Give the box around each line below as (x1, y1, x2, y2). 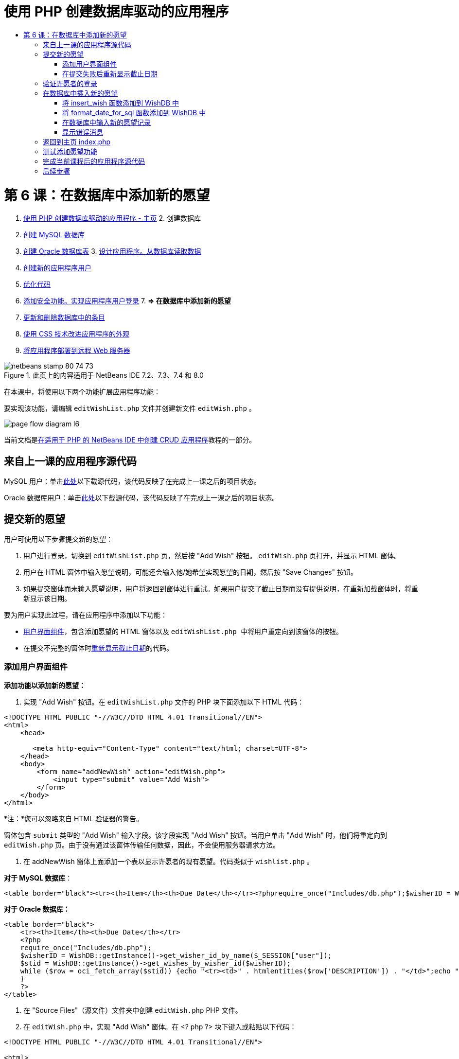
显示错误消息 (62, 127, 103, 136)
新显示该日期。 (23, 594, 71, 602)
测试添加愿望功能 (43, 147, 97, 156)
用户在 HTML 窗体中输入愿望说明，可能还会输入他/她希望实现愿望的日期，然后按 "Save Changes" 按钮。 (23, 567, 357, 576)
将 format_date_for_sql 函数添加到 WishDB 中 (62, 108, 206, 117)
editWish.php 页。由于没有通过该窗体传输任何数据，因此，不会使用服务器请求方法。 (4, 840, 280, 849)
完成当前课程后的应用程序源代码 (43, 157, 145, 165)
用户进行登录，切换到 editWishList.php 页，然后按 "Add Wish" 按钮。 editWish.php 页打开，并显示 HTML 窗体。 (23, 551, 401, 560)
